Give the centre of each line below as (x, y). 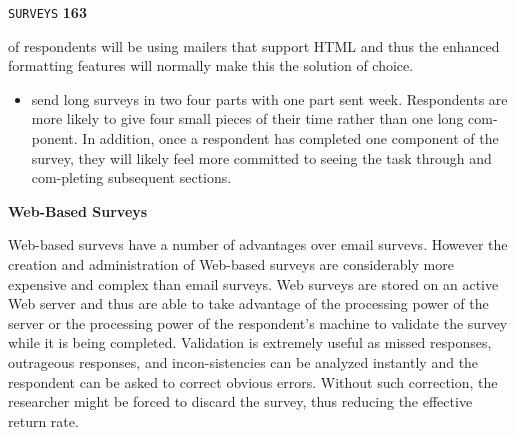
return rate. (43, 420)
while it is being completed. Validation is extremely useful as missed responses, (250, 342)
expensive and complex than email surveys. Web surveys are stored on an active (253, 283)
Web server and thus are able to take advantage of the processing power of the (248, 303)
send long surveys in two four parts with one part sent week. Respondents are (269, 98)
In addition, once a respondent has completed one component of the (290, 138)
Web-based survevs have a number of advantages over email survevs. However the (258, 244)
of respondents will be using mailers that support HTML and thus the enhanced (254, 45)
